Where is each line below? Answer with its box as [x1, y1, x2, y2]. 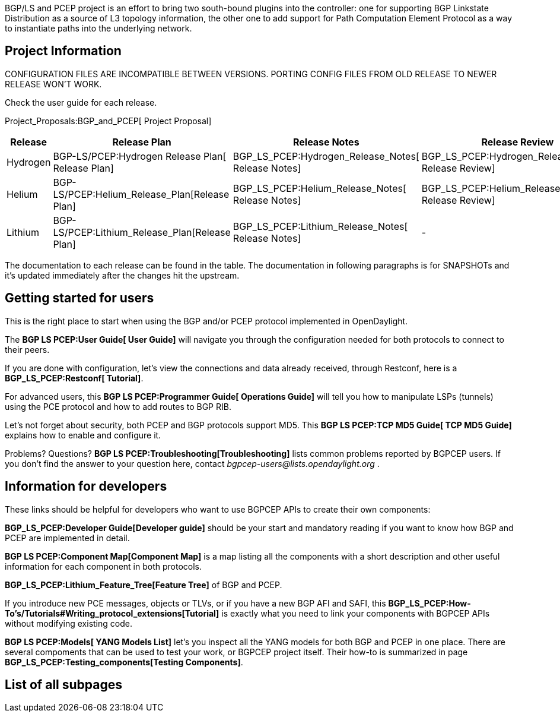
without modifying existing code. [5, 618, 132, 628]
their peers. [5, 344, 50, 355]
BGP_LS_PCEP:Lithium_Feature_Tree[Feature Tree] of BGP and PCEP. [5, 579, 282, 590]
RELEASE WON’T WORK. [5, 78, 102, 89]
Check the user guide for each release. [5, 97, 157, 108]
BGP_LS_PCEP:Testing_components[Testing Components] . [5, 656, 243, 667]
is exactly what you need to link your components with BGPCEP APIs [221, 608, 490, 618]
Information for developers [5, 479, 167, 494]
